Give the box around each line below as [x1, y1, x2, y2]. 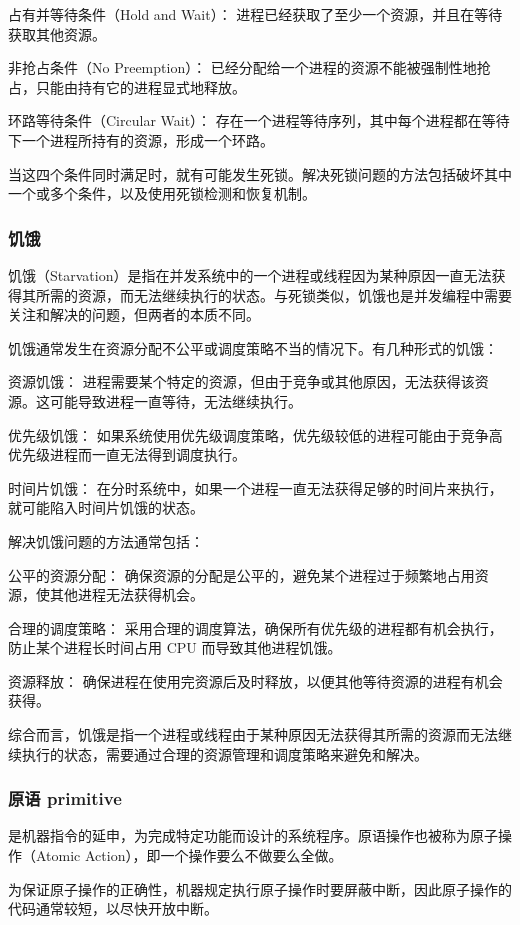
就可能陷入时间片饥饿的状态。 [8, 497, 204, 518]
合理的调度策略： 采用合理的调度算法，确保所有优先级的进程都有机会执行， [8, 617, 503, 638]
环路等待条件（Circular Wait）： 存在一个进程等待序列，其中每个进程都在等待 [8, 110, 510, 131]
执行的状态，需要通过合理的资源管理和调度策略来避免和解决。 [21, 743, 428, 764]
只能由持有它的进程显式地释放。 [35, 76, 246, 97]
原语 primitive [8, 786, 122, 811]
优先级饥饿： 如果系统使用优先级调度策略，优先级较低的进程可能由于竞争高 [8, 424, 503, 445]
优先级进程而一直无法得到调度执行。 [8, 444, 246, 465]
